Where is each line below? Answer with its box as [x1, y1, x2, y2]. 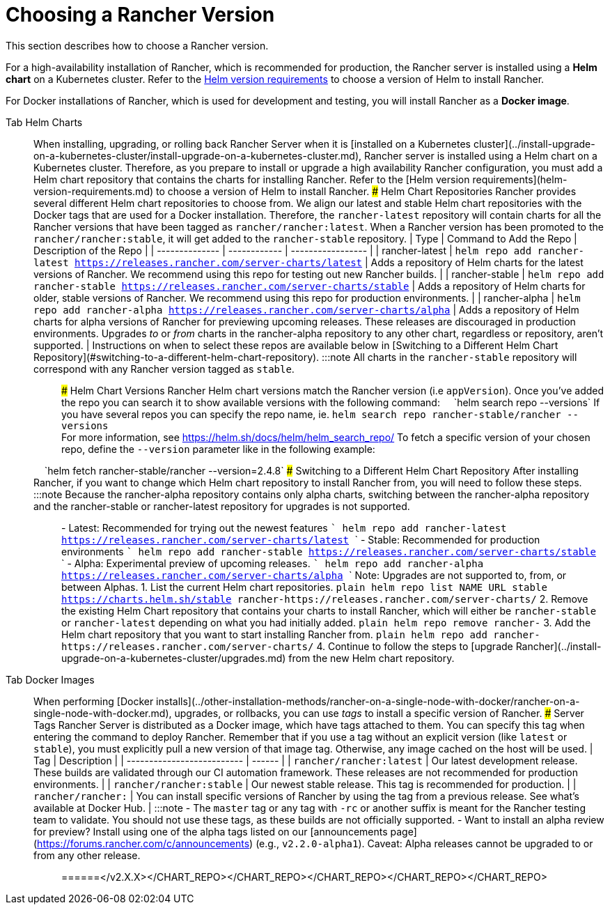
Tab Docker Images [6, 673, 95, 686]
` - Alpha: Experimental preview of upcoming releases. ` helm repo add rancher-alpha [61, 557, 484, 569]
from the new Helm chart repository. [288, 651, 455, 664]
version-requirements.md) [33, 185, 154, 197]
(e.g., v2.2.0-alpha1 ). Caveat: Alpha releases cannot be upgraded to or [256, 837, 593, 849]
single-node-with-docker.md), [33, 707, 172, 719]
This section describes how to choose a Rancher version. [6, 39, 269, 52]
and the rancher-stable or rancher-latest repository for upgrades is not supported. [33, 500, 410, 512]
